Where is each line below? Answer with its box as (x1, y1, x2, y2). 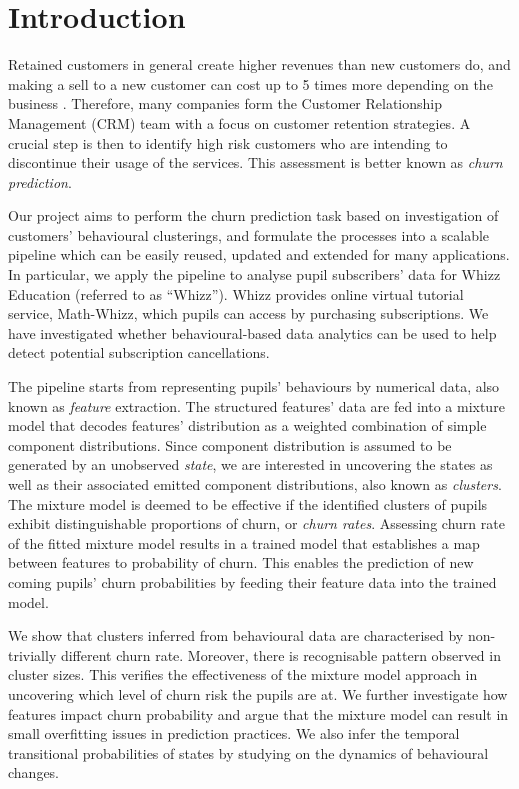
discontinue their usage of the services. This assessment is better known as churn (8, 152, 503, 173)
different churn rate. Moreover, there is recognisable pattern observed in (60, 644, 501, 665)
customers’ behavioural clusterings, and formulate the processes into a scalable (8, 224, 490, 245)
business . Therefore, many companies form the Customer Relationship (8, 93, 443, 114)
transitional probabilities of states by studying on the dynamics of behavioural (8, 742, 489, 763)
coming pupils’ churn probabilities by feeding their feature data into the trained (8, 571, 497, 592)
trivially (8, 644, 57, 665)
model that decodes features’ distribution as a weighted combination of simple (8, 415, 487, 436)
